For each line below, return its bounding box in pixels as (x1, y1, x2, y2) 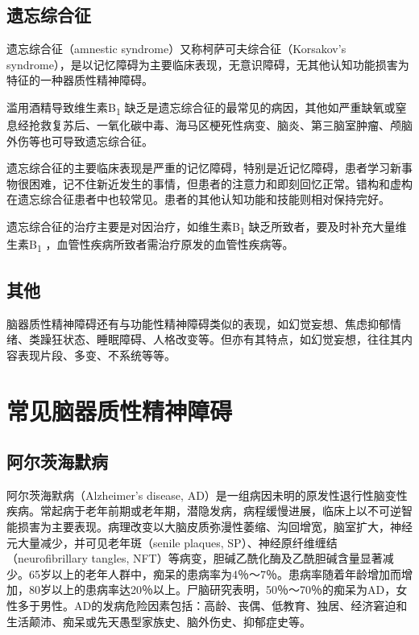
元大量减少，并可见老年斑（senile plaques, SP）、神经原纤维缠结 (6, 534, 338, 550)
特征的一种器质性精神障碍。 (6, 72, 153, 89)
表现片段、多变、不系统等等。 (17, 346, 176, 363)
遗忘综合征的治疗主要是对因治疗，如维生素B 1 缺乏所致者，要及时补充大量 (6, 218, 396, 237)
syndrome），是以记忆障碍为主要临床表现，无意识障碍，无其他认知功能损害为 (6, 56, 409, 72)
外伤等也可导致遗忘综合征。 (6, 132, 153, 149)
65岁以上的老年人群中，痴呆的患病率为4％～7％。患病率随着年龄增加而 (28, 565, 401, 582)
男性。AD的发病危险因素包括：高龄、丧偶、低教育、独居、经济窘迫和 (39, 597, 408, 614)
